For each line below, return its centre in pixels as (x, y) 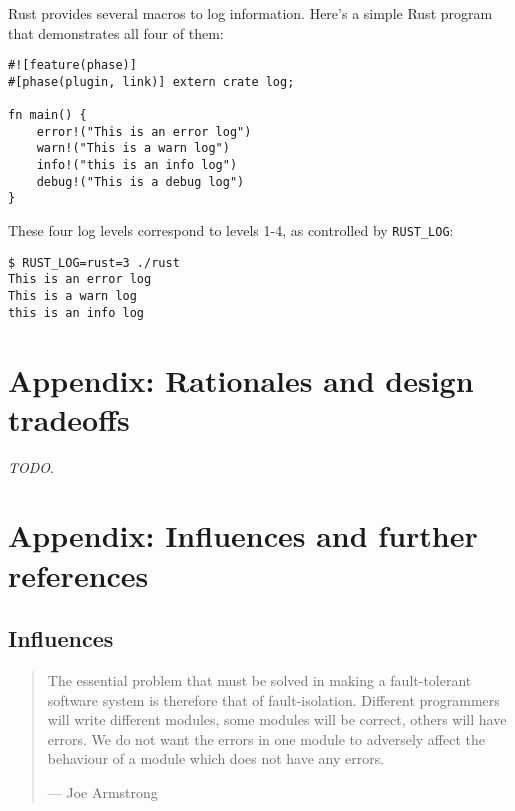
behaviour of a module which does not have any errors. (216, 758)
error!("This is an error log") (144, 131)
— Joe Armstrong (102, 792)
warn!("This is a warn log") (133, 148)
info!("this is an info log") (137, 165)
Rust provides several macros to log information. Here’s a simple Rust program (250, 13)
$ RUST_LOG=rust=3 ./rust (94, 262)
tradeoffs (69, 418)
